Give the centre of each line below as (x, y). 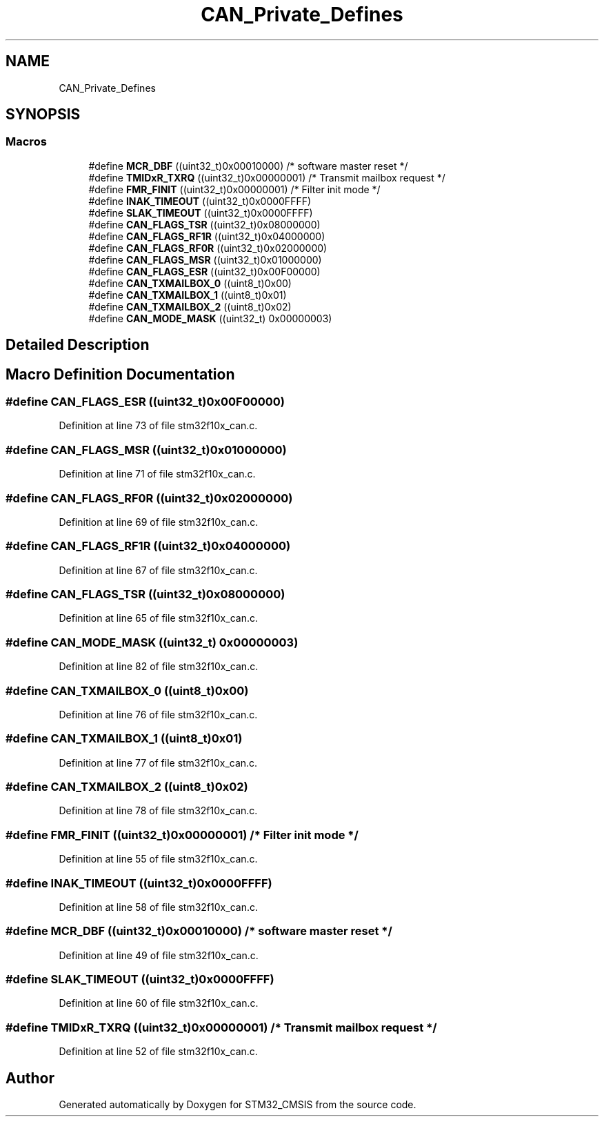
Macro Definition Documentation (120, 374)
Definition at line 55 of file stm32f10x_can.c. (158, 859)
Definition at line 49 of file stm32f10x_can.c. (159, 955)
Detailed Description (78, 345)
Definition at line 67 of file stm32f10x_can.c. (158, 570)
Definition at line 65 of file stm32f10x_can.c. (158, 618)
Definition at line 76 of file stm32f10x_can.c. (158, 714)
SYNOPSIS (43, 115)
